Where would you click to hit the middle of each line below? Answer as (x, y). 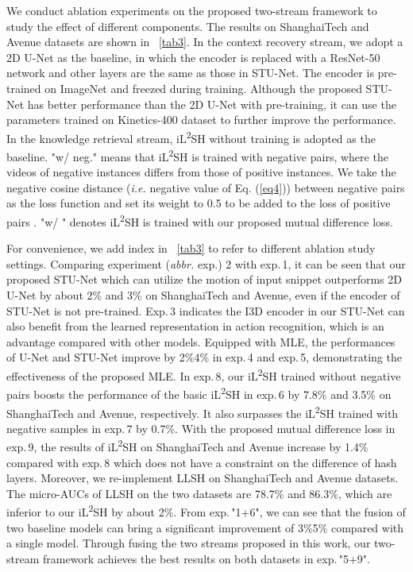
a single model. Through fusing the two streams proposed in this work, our (189, 543)
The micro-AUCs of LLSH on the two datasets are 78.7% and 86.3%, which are (199, 493)
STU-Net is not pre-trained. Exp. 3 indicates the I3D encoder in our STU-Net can (206, 310)
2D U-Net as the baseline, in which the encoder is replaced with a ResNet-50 (193, 57)
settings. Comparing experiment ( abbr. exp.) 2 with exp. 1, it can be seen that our (206, 263)
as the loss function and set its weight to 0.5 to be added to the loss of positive (199, 203)
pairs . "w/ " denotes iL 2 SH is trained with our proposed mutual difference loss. (200, 220)
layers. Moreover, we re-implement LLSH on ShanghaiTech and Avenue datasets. (203, 478)
